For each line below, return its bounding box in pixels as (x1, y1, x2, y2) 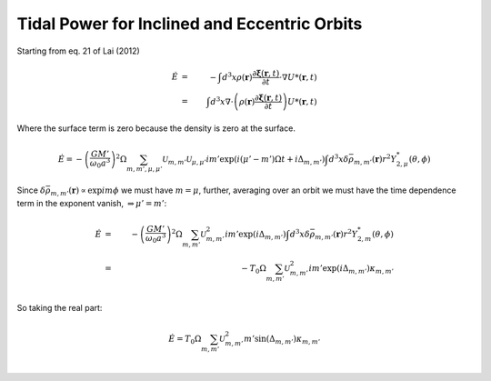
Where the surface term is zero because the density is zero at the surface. (16, 123, 296, 134)
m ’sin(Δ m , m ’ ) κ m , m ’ (244, 333, 321, 346)
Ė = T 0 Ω (168, 333, 202, 346)
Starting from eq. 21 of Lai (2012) (16, 45, 140, 56)
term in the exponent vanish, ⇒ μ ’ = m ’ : (16, 197, 167, 208)
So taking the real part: (16, 302, 103, 313)
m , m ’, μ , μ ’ (125, 165, 163, 174)
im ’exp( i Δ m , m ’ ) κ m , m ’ (308, 263, 395, 276)
